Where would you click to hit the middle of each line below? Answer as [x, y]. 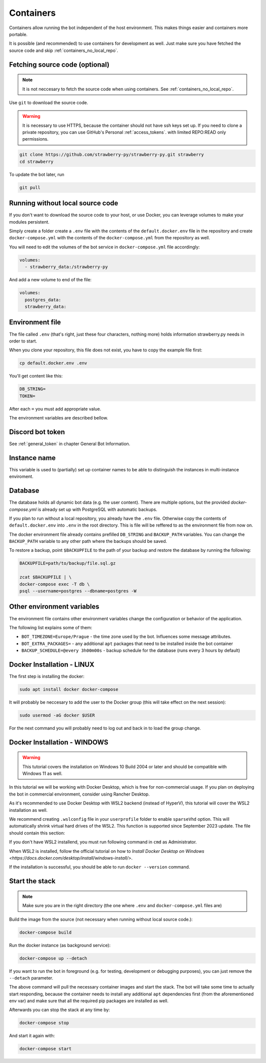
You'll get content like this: [36, 376]
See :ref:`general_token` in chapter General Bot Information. [70, 444]
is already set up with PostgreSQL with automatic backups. [98, 509]
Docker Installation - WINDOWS [59, 742]
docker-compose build [46, 932]
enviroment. [21, 477]
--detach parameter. [31, 978]
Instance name [33, 458]
